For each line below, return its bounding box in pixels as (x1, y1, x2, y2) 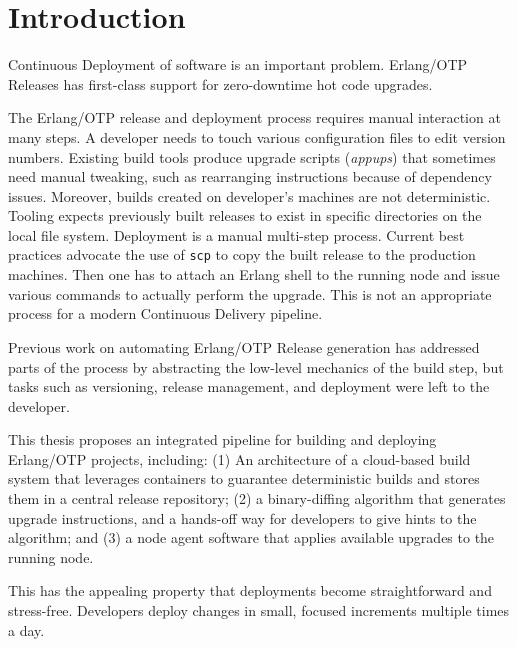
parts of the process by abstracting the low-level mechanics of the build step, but (8, 356, 504, 377)
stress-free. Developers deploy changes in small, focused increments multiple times (8, 600, 510, 621)
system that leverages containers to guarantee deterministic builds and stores (8, 468, 480, 489)
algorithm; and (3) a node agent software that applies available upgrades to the (8, 527, 495, 548)
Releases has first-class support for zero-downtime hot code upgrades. (8, 73, 433, 94)
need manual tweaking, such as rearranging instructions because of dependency (8, 166, 492, 187)
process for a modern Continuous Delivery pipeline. (8, 303, 323, 324)
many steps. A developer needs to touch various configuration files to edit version (8, 126, 506, 147)
